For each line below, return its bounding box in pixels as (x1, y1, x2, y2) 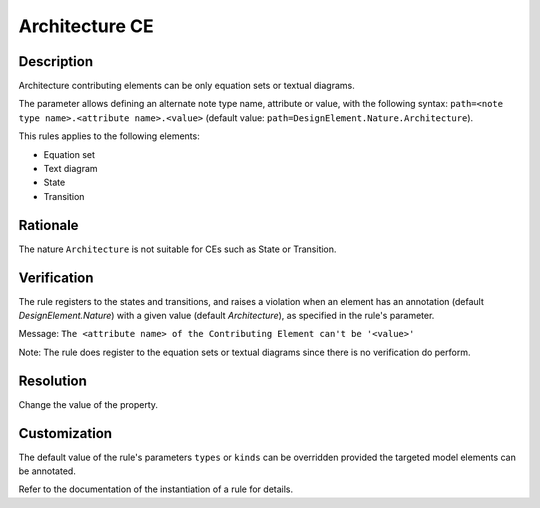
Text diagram (43, 163, 99, 175)
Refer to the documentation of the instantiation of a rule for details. (18, 483, 294, 495)
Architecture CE (18, 15, 154, 37)
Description (18, 53, 94, 70)
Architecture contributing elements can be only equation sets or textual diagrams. (18, 80, 355, 92)
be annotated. (18, 465, 77, 477)
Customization (18, 425, 113, 442)
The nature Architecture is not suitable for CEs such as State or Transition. (18, 243, 337, 255)
